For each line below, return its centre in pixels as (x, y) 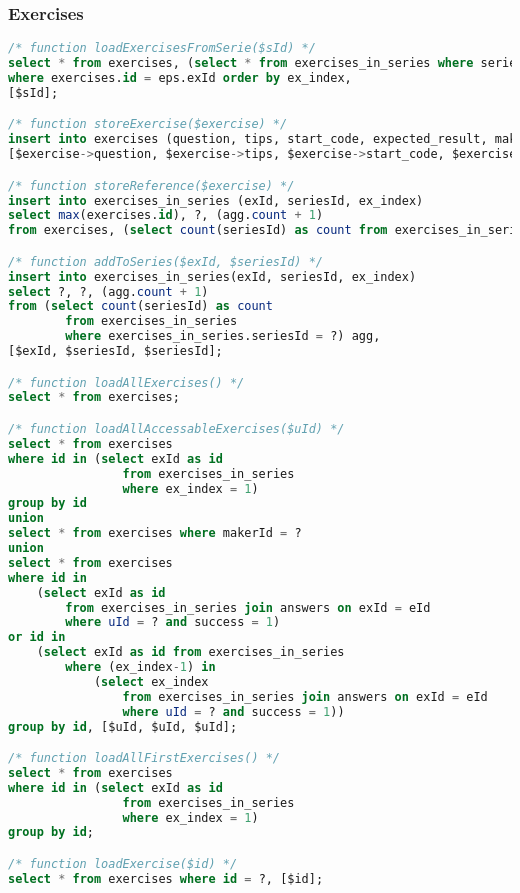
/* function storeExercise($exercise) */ (148, 124)
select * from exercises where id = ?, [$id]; (166, 878)
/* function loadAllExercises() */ (126, 382)
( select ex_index (151, 681)
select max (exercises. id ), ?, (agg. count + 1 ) (166, 215)
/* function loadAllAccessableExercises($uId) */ (176, 429)
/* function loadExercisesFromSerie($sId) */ (162, 48)
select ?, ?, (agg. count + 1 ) (108, 291)
